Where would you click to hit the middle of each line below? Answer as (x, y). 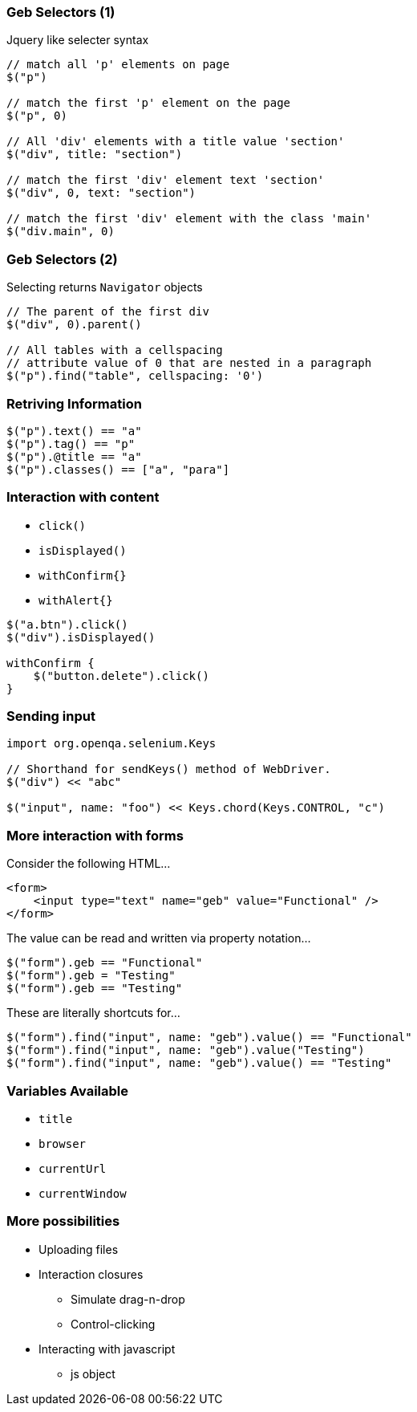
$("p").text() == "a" (74, 431)
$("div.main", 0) (61, 232)
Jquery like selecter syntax (78, 40)
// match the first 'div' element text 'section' (166, 180)
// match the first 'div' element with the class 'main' (189, 219)
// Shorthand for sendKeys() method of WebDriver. (169, 769)
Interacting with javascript (107, 1349)
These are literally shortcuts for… (93, 1013)
